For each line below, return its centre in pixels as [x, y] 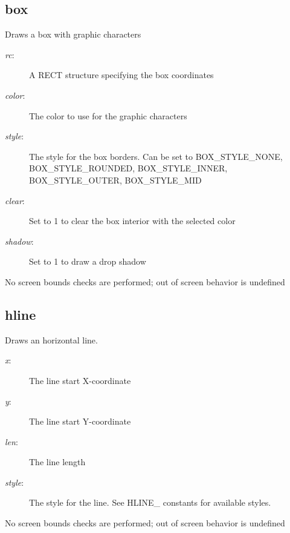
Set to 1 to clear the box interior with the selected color [132, 221]
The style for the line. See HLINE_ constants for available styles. [150, 502]
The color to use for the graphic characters [108, 115]
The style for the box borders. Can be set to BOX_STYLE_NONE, [156, 156]
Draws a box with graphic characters [73, 34]
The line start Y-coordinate [80, 421]
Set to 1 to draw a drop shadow [88, 261]
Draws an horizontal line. [51, 339]
